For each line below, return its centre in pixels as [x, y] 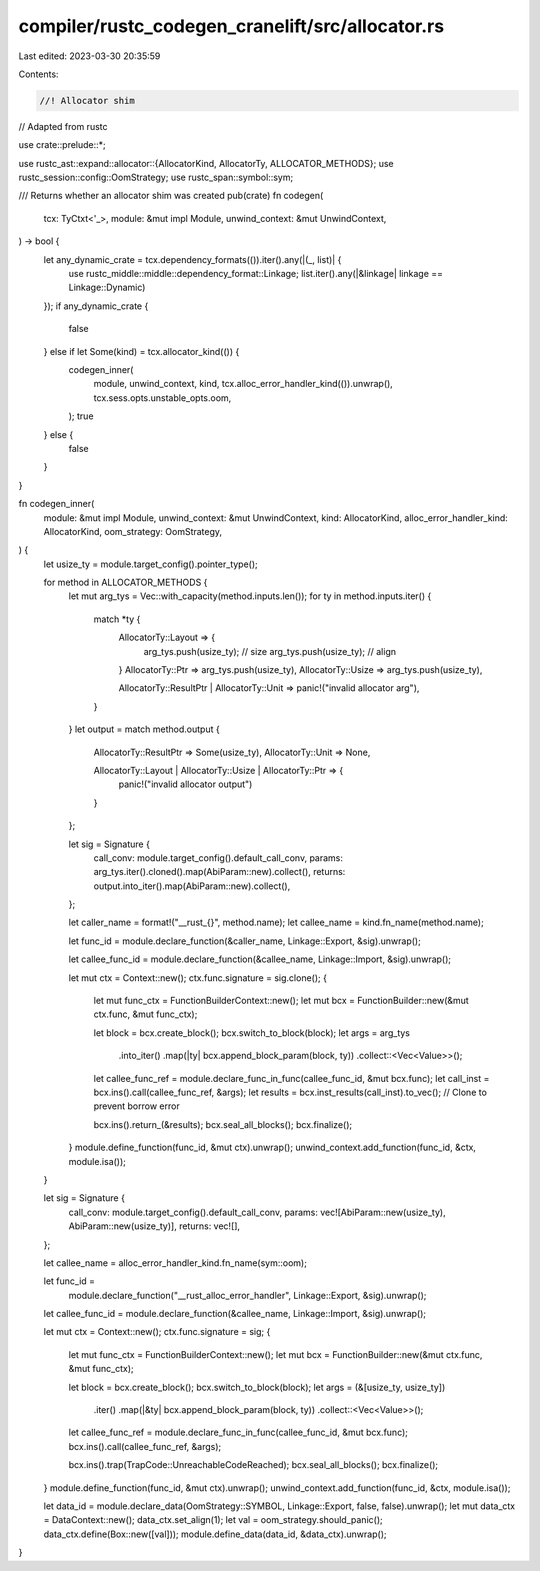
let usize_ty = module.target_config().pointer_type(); [151, 564]
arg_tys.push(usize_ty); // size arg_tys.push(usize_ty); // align [270, 651]
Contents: [38, 74]
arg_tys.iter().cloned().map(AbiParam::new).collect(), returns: [219, 872]
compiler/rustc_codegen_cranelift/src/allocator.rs [231, 26]
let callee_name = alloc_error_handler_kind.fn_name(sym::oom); [175, 1262]
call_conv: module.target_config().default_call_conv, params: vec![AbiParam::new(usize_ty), [257, 1212]
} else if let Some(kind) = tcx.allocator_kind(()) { [141, 351]
